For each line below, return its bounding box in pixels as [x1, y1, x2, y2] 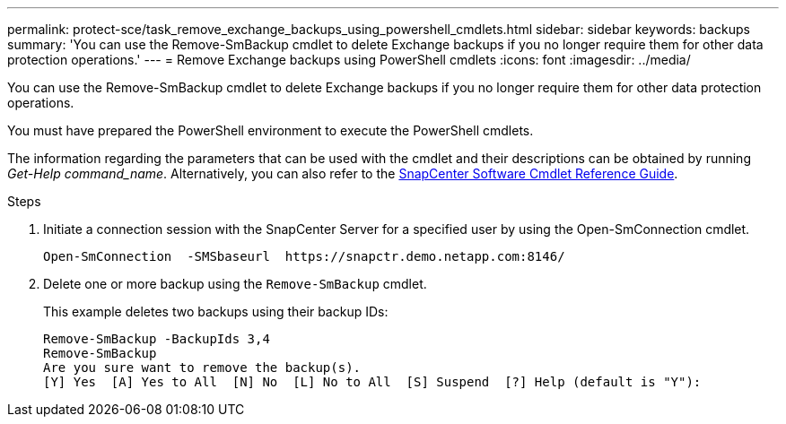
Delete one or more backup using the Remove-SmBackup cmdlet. [43, 276, 427, 291]
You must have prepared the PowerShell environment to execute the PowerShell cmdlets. [7, 123, 534, 138]
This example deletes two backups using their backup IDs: [43, 304, 389, 319]
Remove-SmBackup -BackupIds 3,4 [43, 332, 270, 346]
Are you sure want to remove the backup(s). [43, 360, 362, 375]
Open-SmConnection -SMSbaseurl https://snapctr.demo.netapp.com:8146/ [43, 249, 565, 264]
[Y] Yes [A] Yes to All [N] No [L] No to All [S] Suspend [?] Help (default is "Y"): [43, 375, 702, 389]
